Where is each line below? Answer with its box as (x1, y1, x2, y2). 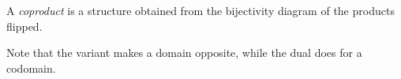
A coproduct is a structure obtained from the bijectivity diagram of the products (6, 2, 395, 18)
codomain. (6, 59, 56, 76)
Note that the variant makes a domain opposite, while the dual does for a (6, 44, 362, 61)
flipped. (6, 17, 43, 34)
